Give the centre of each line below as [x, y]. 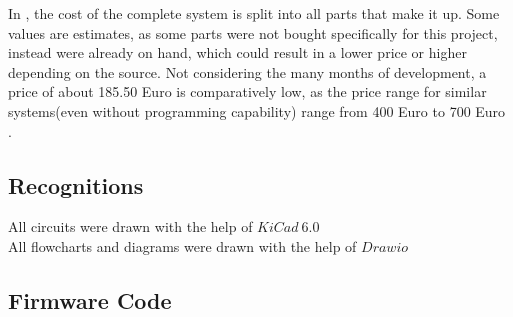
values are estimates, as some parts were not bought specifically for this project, [253, 32]
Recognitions [76, 184]
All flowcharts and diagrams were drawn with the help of [182, 245]
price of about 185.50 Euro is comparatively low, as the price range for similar [247, 91]
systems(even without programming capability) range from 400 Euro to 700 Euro [257, 110]
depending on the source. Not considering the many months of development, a [247, 71]
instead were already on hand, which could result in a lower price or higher [237, 52]
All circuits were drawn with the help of [130, 226]
